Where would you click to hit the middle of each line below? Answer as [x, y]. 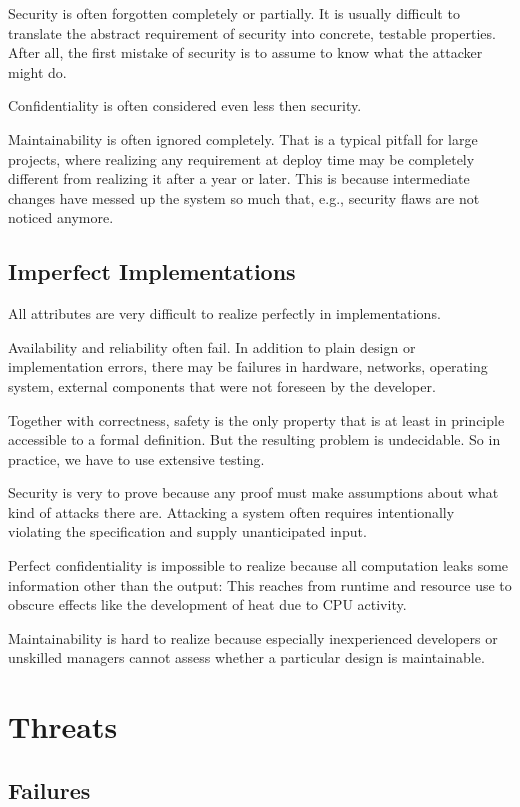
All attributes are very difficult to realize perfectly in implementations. [224, 313]
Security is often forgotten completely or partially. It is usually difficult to [234, 13]
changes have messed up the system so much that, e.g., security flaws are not [244, 197]
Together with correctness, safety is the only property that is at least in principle [256, 419]
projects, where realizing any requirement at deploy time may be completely [241, 158]
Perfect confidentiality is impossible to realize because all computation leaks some [258, 565]
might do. [37, 71]
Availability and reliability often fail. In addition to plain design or [212, 346]
